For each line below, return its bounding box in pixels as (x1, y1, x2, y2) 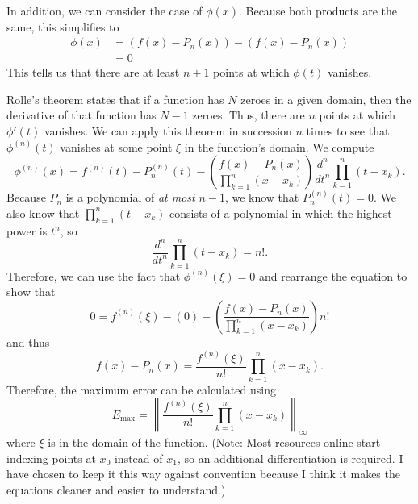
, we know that (224, 189, 299, 206)
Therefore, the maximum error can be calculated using (6, 381, 276, 398)
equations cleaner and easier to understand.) (6, 481, 226, 498)
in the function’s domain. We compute (184, 138, 374, 155)
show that (6, 283, 56, 300)
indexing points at (6, 449, 96, 466)
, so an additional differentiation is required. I (177, 449, 403, 466)
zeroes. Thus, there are (192, 106, 305, 123)
